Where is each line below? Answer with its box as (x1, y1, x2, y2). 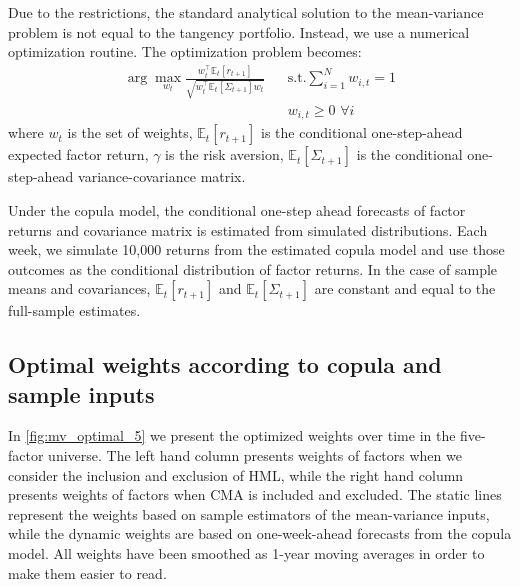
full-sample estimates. (8, 300, 141, 321)
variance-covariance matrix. (78, 166, 246, 187)
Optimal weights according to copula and (8, 349, 442, 380)
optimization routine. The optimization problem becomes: (8, 41, 362, 62)
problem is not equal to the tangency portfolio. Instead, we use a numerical (8, 21, 470, 42)
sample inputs (8, 378, 155, 409)
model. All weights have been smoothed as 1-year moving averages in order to (8, 543, 485, 564)
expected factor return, (8, 144, 149, 165)
